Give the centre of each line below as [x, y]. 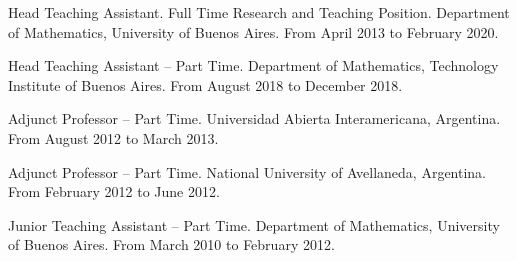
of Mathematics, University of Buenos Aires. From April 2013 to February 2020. [253, 31]
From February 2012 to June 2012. [114, 191]
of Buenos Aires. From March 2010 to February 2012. [171, 244]
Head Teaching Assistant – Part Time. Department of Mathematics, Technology [253, 65]
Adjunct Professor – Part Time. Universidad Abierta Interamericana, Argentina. [254, 118]
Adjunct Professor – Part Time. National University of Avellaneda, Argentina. [247, 171]
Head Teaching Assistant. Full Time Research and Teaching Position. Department [259, 12]
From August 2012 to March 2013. [113, 137]
